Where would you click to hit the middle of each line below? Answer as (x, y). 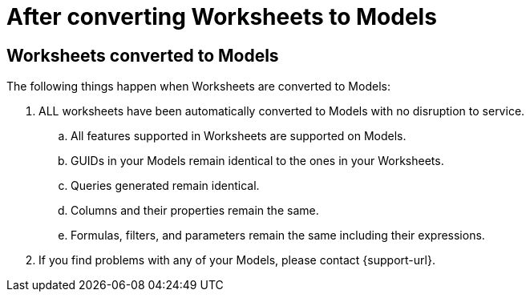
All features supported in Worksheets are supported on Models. (239, 136)
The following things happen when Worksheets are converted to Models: (198, 87)
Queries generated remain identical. (165, 186)
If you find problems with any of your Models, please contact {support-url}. (237, 260)
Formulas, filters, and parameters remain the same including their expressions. (278, 236)
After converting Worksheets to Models (222, 17)
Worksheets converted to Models (143, 55)
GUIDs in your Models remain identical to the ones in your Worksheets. (257, 161)
